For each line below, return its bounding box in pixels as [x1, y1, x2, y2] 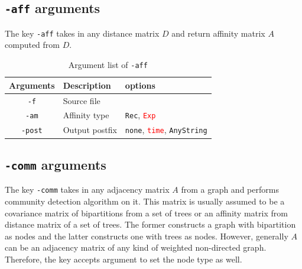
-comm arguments [5, 155, 106, 173]
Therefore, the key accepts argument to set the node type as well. [5, 252, 242, 265]
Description [63, 79, 111, 91]
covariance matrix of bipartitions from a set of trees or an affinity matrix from [5, 206, 288, 219]
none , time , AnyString [125, 124, 207, 136]
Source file [63, 94, 100, 106]
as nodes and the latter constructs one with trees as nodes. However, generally [5, 229, 288, 242]
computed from [5, 38, 60, 51]
